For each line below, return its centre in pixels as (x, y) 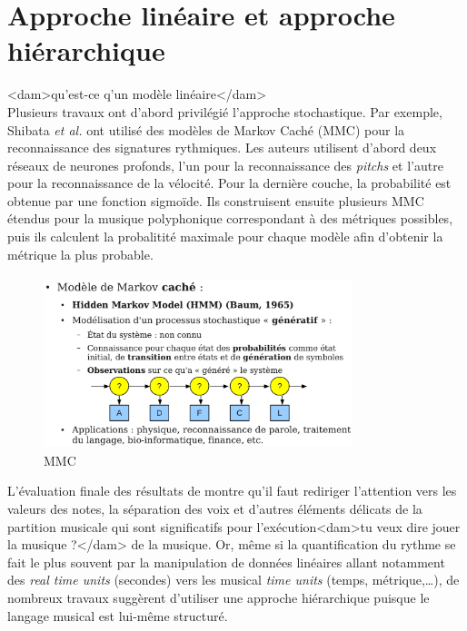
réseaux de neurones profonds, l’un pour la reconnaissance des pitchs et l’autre (225, 165)
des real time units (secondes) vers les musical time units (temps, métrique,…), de (233, 580)
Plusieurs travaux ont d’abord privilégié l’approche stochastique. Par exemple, (225, 111)
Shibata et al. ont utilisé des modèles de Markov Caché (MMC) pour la (206, 129)
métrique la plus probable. (80, 254)
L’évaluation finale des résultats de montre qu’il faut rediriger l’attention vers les (232, 491)
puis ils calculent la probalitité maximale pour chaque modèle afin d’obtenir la (225, 237)
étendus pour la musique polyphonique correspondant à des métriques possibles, (230, 218)
